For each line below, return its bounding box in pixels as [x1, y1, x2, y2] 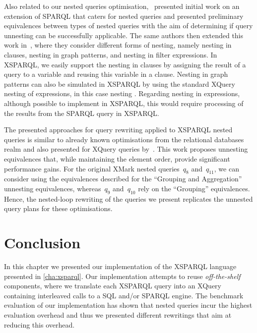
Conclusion [4, 232, 81, 253]
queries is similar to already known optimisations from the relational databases [4, 134, 244, 144]
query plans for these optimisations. [4, 203, 113, 214]
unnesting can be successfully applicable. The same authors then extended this [4, 30, 244, 40]
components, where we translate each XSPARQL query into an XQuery [4, 280, 221, 291]
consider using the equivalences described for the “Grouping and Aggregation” [4, 173, 242, 184]
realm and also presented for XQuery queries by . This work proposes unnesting [4, 144, 248, 154]
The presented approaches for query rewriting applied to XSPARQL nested [4, 124, 233, 135]
